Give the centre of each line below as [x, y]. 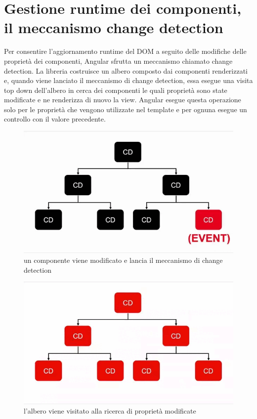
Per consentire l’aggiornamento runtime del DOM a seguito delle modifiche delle [125, 51]
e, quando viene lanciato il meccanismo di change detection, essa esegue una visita [128, 80]
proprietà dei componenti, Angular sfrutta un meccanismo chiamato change [118, 61]
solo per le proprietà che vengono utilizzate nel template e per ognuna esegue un [126, 109]
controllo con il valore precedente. [55, 119]
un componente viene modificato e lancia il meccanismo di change [123, 260]
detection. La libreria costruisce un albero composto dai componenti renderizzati [126, 70]
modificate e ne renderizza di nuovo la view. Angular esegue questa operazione [123, 100]
